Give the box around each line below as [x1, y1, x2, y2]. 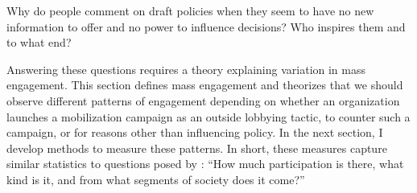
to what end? [6, 34, 72, 51]
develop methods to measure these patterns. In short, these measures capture [6, 139, 387, 156]
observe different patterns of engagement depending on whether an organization [6, 92, 400, 109]
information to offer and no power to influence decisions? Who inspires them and [6, 18, 406, 35]
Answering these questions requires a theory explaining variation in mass [6, 60, 366, 77]
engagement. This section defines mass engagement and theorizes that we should [6, 76, 403, 93]
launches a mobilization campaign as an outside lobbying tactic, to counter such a [6, 108, 411, 125]
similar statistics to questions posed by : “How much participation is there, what [6, 155, 404, 172]
